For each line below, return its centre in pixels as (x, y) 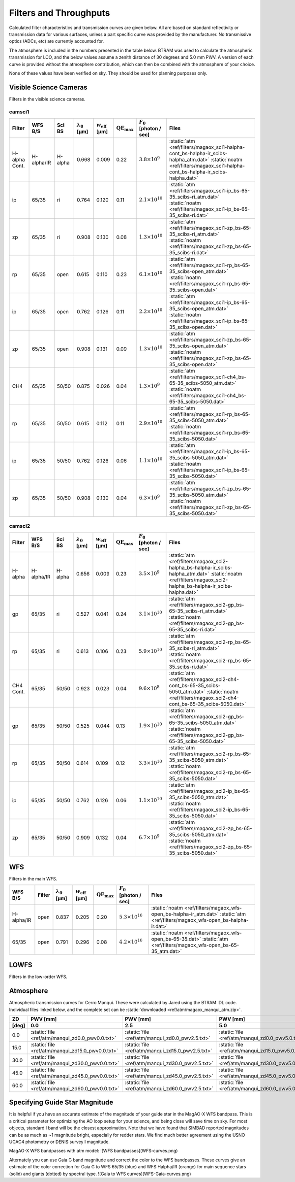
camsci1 (19, 112)
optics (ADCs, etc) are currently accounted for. (57, 41)
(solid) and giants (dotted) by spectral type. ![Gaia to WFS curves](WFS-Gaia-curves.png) (100, 1174)
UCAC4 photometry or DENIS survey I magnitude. (59, 1142)
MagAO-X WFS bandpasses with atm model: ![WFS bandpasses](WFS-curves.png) (93, 1151)
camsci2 (20, 526)
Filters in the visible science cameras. (47, 99)
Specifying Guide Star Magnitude (61, 1102)
